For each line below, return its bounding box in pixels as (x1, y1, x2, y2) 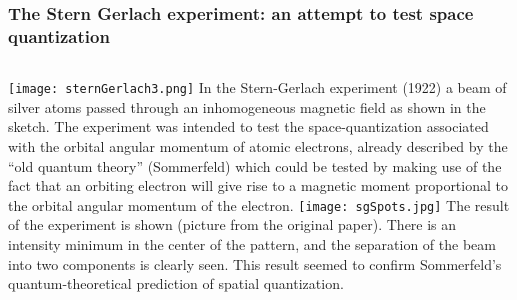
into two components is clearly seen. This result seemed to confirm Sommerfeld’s (8, 253, 502, 274)
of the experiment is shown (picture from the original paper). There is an (8, 214, 457, 235)
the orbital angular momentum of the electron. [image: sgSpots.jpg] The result (8, 194, 510, 215)
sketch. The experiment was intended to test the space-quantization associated (8, 116, 489, 137)
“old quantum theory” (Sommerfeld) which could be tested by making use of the (8, 155, 502, 176)
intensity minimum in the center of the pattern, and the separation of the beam (8, 234, 496, 255)
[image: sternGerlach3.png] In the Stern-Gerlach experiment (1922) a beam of (8, 77, 507, 98)
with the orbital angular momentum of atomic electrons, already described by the (8, 135, 508, 156)
